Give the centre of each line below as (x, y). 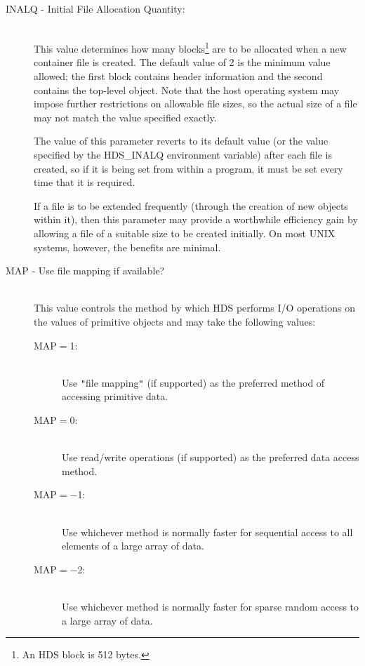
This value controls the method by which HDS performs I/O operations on (194, 308)
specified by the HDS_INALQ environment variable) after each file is (183, 154)
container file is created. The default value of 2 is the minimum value (182, 62)
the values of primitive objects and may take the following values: (175, 321)
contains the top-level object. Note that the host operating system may (187, 89)
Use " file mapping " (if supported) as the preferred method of (193, 382)
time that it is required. (85, 182)
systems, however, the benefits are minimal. (127, 247)
